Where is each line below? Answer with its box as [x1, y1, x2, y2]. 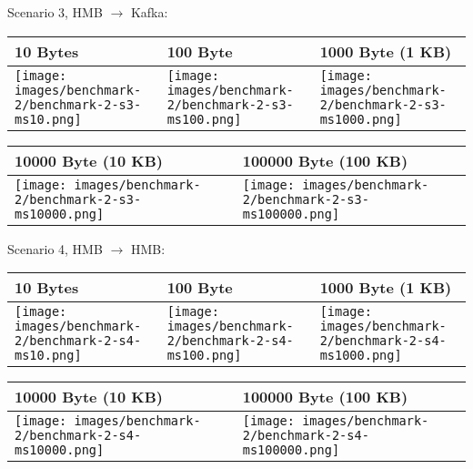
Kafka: [130, 3, 168, 21]
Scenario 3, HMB [7, 3, 103, 21]
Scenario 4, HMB [7, 239, 103, 258]
